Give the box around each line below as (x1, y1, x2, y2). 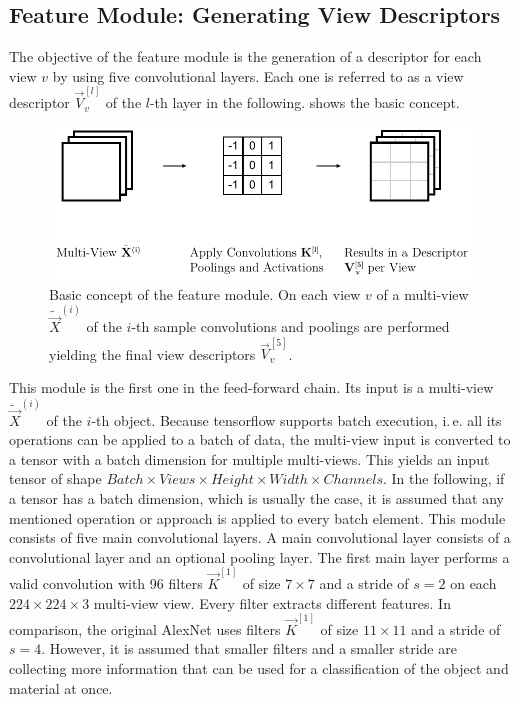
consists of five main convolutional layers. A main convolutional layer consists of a (9, 527, 511, 548)
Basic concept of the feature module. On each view (49, 283, 361, 304)
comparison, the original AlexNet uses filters (9, 618, 281, 639)
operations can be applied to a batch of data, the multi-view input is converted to (9, 429, 511, 450)
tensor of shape (9, 468, 102, 489)
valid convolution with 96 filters (9, 572, 203, 593)
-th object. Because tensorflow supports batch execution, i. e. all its (91, 409, 502, 430)
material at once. (9, 677, 113, 698)
